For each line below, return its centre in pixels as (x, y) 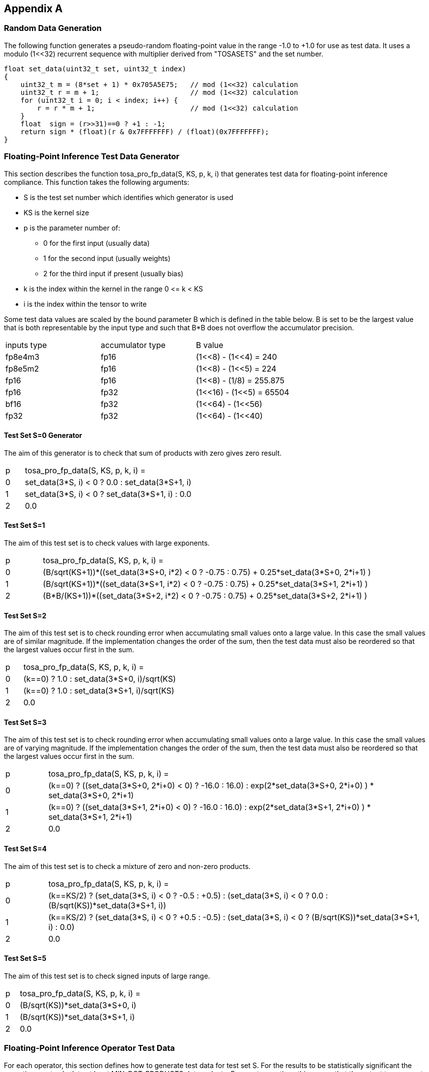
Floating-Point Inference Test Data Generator (92, 157)
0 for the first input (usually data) (97, 243)
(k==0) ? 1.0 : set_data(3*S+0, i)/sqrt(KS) (100, 679)
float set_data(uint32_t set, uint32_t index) (95, 69)
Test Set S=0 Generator (43, 435)
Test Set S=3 (25, 722)
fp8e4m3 (23, 357)
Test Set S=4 (25, 849)
